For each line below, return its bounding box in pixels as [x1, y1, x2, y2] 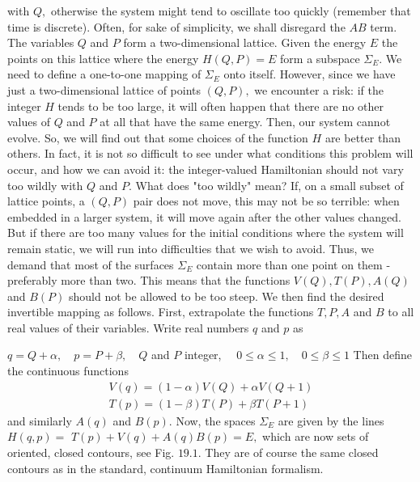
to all [388, 303, 414, 320]
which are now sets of [262, 428, 369, 445]
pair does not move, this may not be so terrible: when [133, 192, 400, 209]
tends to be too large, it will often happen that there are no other [57, 97, 384, 114]
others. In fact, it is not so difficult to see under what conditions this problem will [7, 145, 414, 162]
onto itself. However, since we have [223, 66, 396, 82]
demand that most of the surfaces [7, 256, 174, 273]
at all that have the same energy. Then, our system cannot [100, 113, 391, 130]
